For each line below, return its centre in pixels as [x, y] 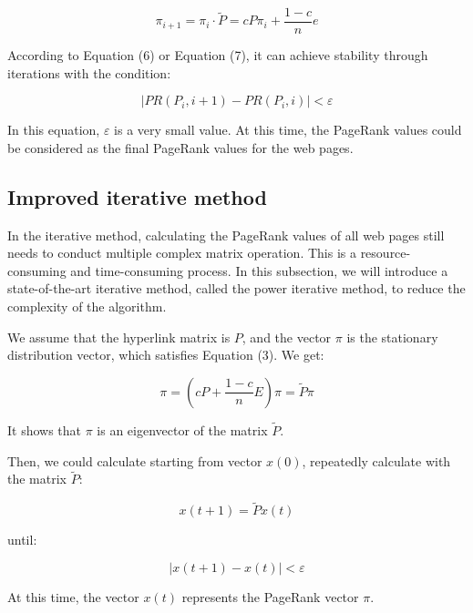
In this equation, [54, 130]
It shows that [45, 430]
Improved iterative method [137, 196]
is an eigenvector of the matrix [182, 430]
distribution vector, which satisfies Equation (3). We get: [166, 355]
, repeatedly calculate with [376, 460]
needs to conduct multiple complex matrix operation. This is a [182, 253]
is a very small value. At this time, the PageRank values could [288, 130]
